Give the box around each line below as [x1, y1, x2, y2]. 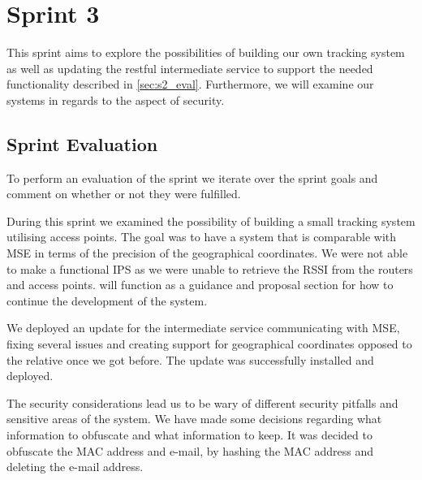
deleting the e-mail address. [6, 458, 144, 475]
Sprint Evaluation [6, 131, 158, 156]
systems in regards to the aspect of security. [6, 91, 225, 108]
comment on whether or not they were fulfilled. [6, 185, 241, 202]
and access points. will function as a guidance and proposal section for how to [6, 276, 394, 293]
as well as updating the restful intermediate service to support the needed [6, 59, 373, 76]
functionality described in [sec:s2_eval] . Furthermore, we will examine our [6, 76, 374, 93]
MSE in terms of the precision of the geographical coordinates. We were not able [6, 244, 408, 262]
